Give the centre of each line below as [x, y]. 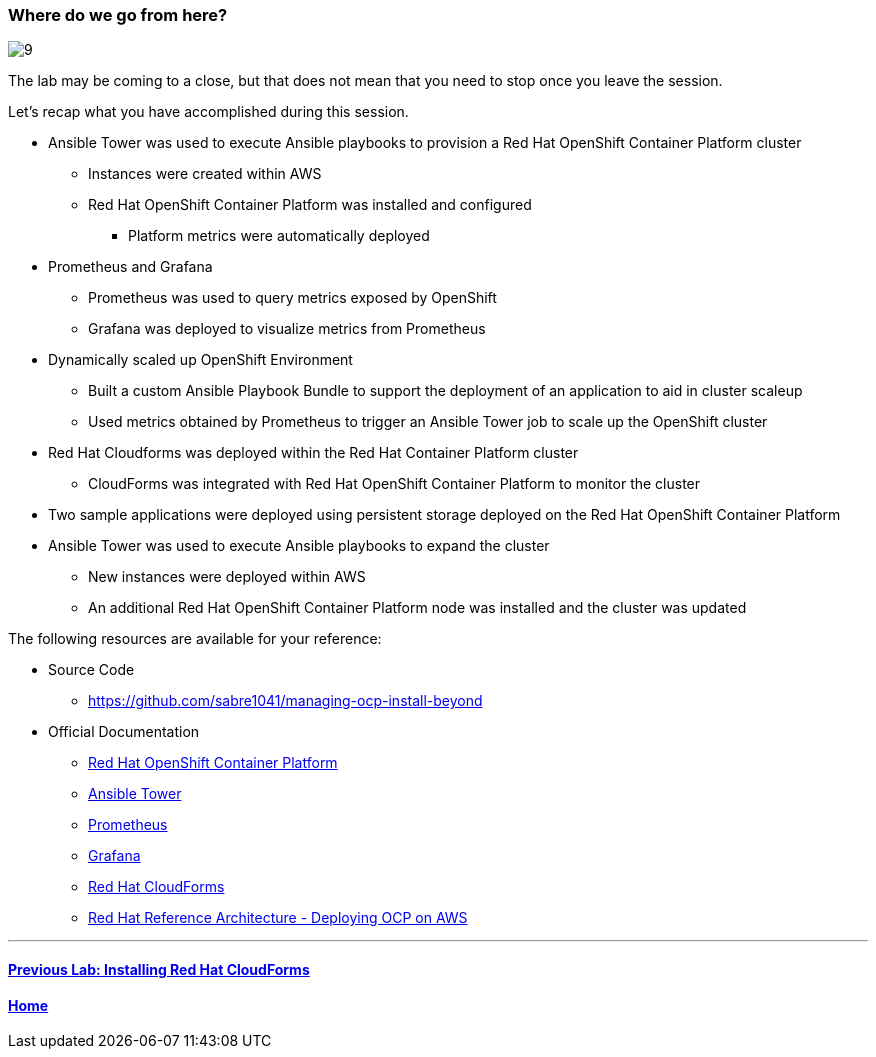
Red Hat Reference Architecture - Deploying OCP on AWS [278, 918]
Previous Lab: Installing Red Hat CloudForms [159, 969]
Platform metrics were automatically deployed [279, 236]
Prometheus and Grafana [130, 267]
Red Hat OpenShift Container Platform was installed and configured [310, 205]
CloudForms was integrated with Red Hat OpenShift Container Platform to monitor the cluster [394, 484]
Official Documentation [124, 732]
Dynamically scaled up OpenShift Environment [200, 360]
